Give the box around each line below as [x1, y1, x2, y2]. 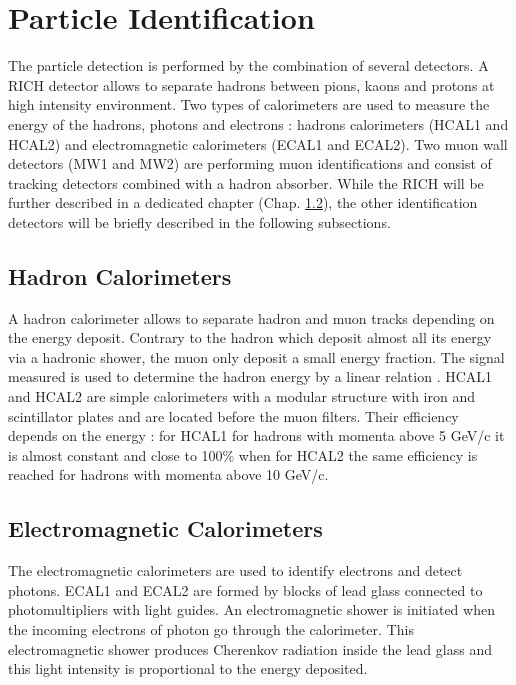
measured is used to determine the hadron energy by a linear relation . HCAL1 [8, 366, 493, 387]
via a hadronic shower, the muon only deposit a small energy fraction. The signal [8, 346, 505, 367]
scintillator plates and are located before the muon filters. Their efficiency [8, 405, 459, 426]
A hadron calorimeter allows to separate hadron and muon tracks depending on [8, 307, 495, 328]
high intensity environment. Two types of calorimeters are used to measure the [8, 94, 490, 115]
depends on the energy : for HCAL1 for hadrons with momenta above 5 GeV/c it [8, 425, 505, 446]
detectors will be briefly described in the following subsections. [8, 211, 391, 232]
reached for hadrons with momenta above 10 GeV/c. [8, 464, 329, 485]
